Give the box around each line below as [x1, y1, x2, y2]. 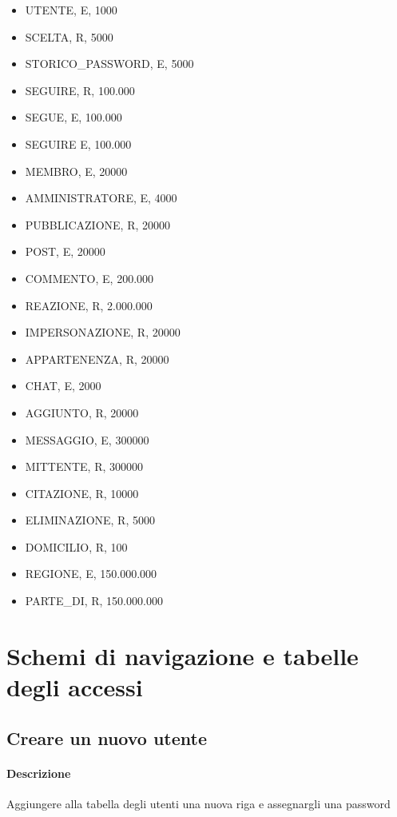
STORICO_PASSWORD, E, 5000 [25, 55, 194, 72]
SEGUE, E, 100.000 [25, 109, 122, 126]
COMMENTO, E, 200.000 [25, 269, 154, 286]
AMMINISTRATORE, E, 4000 [25, 189, 177, 206]
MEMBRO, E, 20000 [25, 162, 128, 179]
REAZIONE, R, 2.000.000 [25, 297, 153, 313]
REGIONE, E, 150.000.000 [25, 565, 157, 582]
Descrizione [6, 764, 71, 781]
